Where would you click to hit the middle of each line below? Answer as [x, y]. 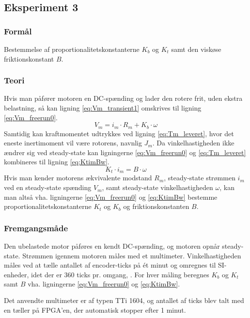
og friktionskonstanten [156, 206]
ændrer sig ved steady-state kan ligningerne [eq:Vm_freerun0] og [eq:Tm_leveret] [125, 152]
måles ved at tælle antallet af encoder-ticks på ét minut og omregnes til [110, 265]
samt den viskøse [196, 49]
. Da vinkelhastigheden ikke [193, 143]
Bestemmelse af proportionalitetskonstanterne [72, 49]
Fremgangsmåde [36, 228]
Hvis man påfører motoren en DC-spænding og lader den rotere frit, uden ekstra [123, 98]
